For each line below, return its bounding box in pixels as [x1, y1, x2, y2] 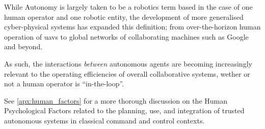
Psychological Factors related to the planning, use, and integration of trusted [4, 105, 245, 116]
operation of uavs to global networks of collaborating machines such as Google [4, 31, 249, 42]
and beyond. [4, 41, 43, 52]
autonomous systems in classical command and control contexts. [4, 115, 205, 125]
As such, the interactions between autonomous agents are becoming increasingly [4, 58, 252, 69]
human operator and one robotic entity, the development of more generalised [4, 11, 244, 22]
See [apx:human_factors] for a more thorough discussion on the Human [4, 95, 228, 106]
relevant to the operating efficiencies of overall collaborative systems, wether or [4, 68, 250, 79]
